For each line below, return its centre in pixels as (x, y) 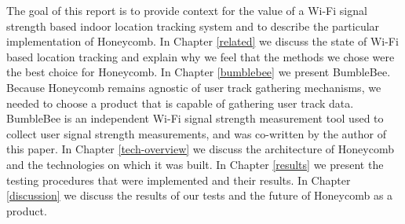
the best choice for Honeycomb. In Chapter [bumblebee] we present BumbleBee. (199, 72)
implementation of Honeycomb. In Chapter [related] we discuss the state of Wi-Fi (202, 41)
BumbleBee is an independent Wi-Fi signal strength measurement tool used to (195, 118)
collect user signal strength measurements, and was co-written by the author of (197, 133)
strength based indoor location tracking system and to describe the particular (193, 26)
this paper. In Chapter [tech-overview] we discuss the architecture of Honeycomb (200, 149)
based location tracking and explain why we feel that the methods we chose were (201, 56)
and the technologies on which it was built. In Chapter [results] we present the (195, 164)
